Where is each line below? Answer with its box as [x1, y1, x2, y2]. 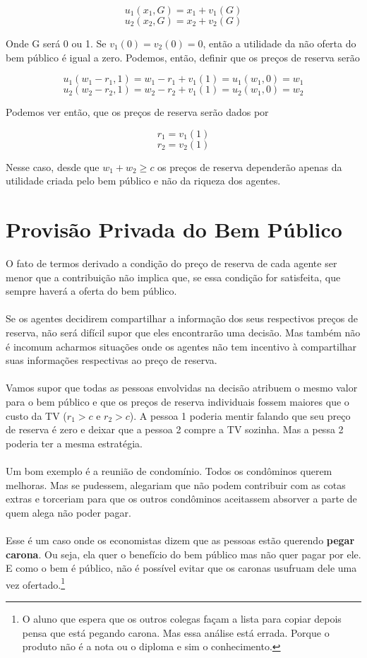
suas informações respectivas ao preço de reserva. [6, 353, 217, 368]
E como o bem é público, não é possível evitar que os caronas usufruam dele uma [6, 560, 357, 575]
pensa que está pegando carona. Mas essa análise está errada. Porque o [22, 625, 330, 640]
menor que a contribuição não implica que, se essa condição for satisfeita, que [6, 269, 341, 284]
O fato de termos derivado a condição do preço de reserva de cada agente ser [6, 256, 337, 271]
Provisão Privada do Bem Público [6, 215, 342, 244]
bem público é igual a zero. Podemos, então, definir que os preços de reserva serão [6, 49, 360, 64]
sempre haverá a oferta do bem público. [6, 283, 177, 298]
